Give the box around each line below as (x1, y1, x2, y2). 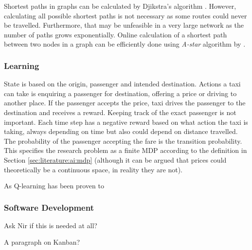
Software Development (4, 201, 94, 213)
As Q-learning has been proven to (4, 181, 104, 191)
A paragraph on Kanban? (4, 236, 80, 247)
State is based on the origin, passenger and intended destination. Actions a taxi (4, 79, 241, 89)
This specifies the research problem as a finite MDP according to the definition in (4, 145, 247, 155)
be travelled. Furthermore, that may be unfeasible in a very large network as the (4, 20, 244, 30)
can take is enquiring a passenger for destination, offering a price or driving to (4, 88, 237, 98)
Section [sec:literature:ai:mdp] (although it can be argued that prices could (4, 154, 227, 165)
